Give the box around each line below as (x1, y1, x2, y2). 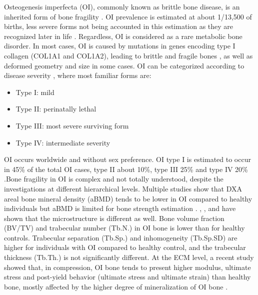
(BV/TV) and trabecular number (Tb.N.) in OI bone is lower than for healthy (4, 222, 245, 233)
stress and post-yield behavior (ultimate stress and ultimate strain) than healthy (4, 271, 251, 282)
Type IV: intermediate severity (15, 137, 110, 147)
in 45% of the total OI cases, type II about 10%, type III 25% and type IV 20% (4, 163, 248, 174)
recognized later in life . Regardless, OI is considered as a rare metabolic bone (4, 30, 242, 41)
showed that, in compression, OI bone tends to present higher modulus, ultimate (4, 261, 251, 272)
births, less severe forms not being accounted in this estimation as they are (4, 21, 233, 31)
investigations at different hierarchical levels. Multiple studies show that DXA (4, 183, 242, 193)
